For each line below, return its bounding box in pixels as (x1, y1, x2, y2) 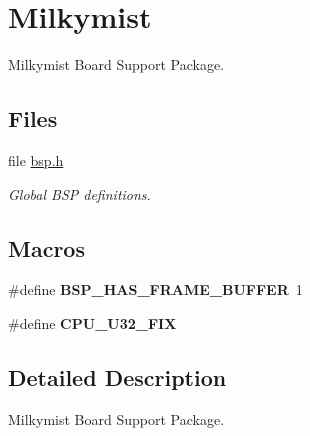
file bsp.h (8, 149, 64, 170)
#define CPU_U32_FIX (8, 312, 177, 333)
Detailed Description (8, 361, 227, 392)
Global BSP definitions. (8, 183, 151, 204)
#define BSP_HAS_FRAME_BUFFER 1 (8, 279, 303, 300)
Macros (8, 232, 85, 263)
